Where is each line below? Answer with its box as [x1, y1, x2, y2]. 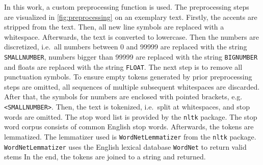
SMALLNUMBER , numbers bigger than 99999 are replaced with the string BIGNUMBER [4, 51, 258, 62]
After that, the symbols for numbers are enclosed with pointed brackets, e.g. [4, 91, 243, 102]
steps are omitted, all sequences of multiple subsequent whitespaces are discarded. [4, 81, 260, 92]
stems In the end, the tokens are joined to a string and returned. [4, 151, 206, 162]
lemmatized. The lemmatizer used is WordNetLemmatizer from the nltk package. [4, 131, 256, 142]
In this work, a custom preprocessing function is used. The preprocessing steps [4, 2, 249, 12]
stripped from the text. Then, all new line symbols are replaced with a [4, 21, 224, 32]
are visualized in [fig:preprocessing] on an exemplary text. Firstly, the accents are [4, 11, 257, 22]
